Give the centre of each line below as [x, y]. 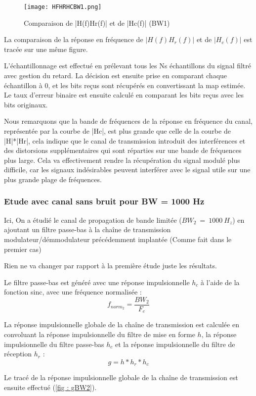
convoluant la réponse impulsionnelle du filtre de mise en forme [100, 334]
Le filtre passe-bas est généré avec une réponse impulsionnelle [97, 282]
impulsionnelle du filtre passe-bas [54, 344]
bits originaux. [26, 104]
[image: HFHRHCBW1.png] [63, 7]
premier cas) [23, 249]
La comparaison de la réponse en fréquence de [74, 39]
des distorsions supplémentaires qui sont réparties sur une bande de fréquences [123, 150]
